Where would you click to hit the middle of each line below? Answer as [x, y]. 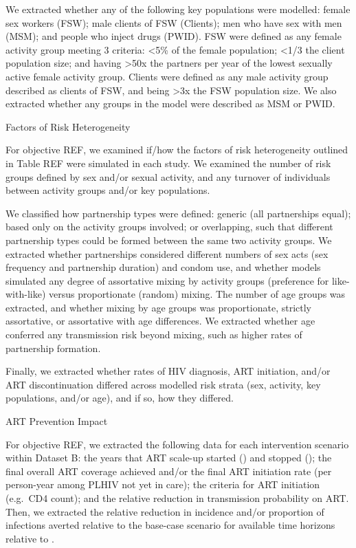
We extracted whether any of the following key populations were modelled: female [178, 9]
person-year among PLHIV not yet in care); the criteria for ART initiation [163, 484]
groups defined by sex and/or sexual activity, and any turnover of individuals [168, 176]
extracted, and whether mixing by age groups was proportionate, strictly [158, 307]
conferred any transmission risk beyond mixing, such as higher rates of [154, 335]
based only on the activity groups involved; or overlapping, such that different [169, 227]
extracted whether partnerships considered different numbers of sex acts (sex [167, 253]
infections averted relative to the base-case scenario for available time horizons [170, 525]
